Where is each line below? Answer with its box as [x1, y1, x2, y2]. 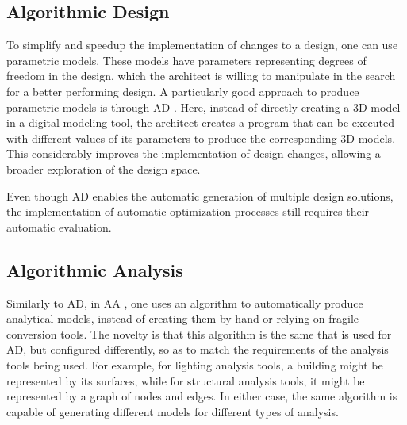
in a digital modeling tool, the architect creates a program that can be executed [6, 114, 395, 131]
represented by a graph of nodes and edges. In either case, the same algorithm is [6, 388, 397, 404]
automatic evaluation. [6, 218, 112, 235]
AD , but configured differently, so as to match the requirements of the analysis [6, 341, 389, 358]
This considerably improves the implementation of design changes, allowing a [6, 145, 381, 162]
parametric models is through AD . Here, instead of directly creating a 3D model [6, 98, 401, 115]
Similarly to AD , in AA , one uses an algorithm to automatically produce [6, 294, 363, 311]
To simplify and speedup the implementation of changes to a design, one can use [6, 36, 398, 53]
